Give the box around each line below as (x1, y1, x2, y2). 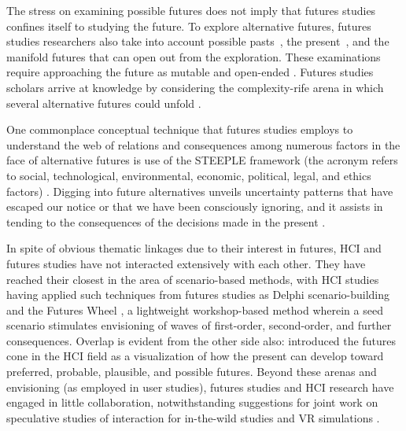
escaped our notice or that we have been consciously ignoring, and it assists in (6, 198, 383, 215)
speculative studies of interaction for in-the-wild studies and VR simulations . (6, 409, 380, 425)
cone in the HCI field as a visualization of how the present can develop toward (6, 348, 384, 364)
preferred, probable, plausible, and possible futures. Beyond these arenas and (6, 363, 377, 380)
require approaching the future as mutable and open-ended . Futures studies (6, 64, 374, 80)
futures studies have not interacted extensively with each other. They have (6, 255, 366, 271)
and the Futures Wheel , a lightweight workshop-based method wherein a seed (6, 301, 383, 318)
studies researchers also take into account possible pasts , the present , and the (6, 33, 389, 50)
